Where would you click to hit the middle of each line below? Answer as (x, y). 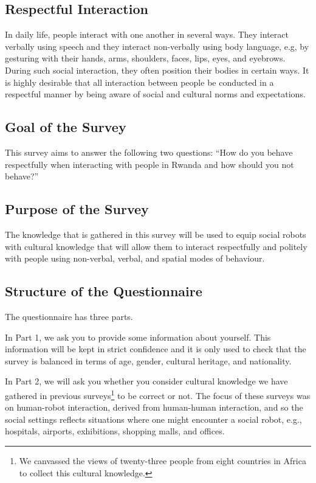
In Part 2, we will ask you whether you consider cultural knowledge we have (146, 381)
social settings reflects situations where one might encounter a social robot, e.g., (153, 419)
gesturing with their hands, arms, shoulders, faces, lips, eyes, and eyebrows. (145, 58)
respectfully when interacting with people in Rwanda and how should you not (149, 164)
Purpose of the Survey (77, 209)
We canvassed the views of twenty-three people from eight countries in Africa (163, 460)
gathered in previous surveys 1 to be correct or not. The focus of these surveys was (158, 394)
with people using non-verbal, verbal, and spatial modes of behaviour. (135, 258)
